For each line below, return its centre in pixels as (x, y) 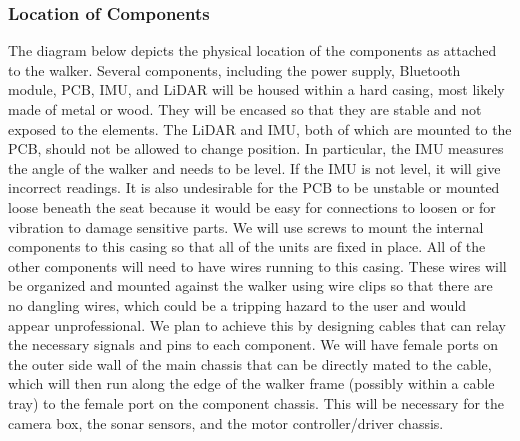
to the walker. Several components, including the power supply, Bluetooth (234, 69)
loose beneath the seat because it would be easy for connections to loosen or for (252, 206)
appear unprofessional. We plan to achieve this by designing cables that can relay (257, 324)
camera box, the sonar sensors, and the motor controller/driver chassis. (226, 422)
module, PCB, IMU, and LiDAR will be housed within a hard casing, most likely (256, 89)
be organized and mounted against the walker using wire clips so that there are (250, 285)
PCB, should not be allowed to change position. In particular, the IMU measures (256, 148)
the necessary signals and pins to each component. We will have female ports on (253, 344)
